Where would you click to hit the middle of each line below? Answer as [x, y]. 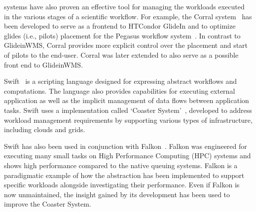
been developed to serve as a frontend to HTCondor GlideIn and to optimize [120, 26]
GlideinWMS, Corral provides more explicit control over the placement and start [126, 45]
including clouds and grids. [45, 129]
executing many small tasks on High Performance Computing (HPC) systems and [128, 156]
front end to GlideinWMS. [44, 64]
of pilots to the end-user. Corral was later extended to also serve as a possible [121, 54]
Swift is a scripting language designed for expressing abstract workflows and [121, 81]
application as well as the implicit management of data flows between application [127, 100]
